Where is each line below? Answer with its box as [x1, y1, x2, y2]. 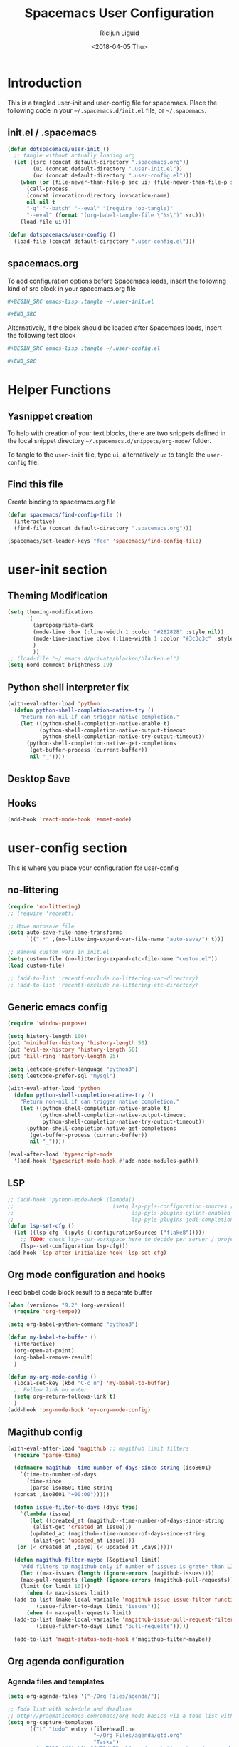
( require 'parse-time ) [14, 1451, 81, 1458]
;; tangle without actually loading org [14, 152, 135, 160]
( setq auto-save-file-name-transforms [7, 929, 122, 936]
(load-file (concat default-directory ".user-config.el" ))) [14, 237, 196, 245]
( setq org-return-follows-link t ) [14, 1393, 116, 1401]
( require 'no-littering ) [7, 903, 81, 910]
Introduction [7, 75, 83, 90]
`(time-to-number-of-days [20, 1471, 97, 1478]
